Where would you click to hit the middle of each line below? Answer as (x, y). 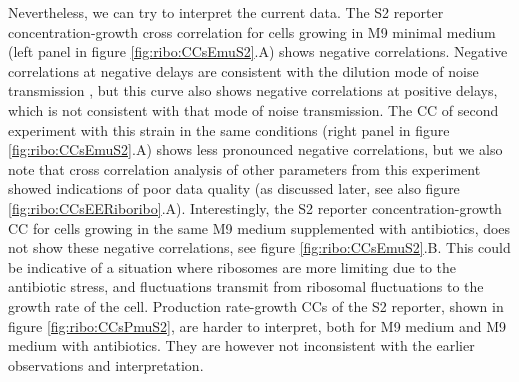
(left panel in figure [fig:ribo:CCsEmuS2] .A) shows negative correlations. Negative (258, 51)
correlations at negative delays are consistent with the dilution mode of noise (243, 70)
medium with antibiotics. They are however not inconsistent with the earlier (241, 345)
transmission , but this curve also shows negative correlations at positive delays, (253, 90)
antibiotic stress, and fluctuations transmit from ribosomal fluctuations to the (246, 286)
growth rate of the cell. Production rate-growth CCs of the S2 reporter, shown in (256, 305)
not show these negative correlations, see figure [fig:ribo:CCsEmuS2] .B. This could (259, 247)
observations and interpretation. (106, 364)
